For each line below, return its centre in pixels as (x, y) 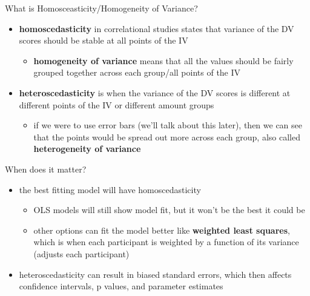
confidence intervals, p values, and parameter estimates (121, 286)
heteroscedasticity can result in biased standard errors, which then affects (155, 274)
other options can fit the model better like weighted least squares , (162, 230)
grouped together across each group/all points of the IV (137, 72)
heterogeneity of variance (87, 149)
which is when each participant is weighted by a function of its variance (166, 242)
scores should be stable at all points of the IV (104, 40)
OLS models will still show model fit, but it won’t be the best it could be (169, 210)
